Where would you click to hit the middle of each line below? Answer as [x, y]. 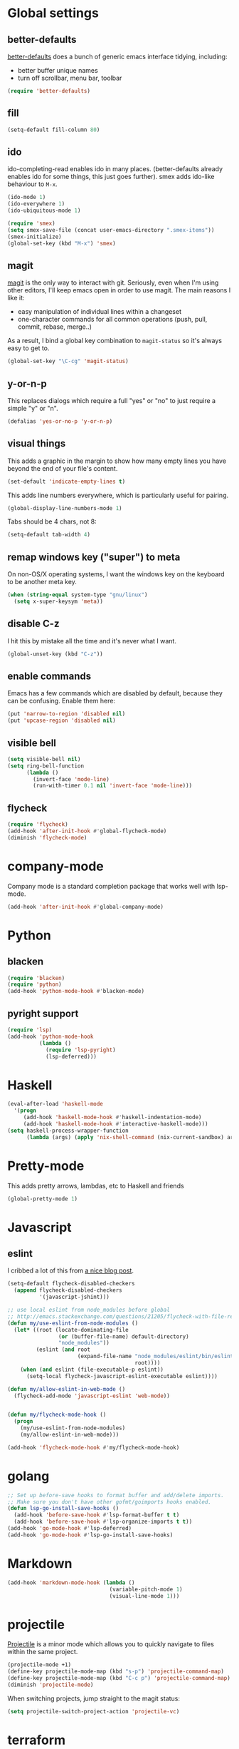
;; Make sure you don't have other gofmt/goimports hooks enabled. [110, 1502]
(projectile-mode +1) [39, 1665]
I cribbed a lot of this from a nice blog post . [70, 1270]
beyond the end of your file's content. [63, 468]
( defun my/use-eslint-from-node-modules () [73, 1323]
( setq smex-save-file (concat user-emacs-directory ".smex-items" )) [111, 230]
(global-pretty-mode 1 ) [43, 1199]
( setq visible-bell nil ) [44, 759]
